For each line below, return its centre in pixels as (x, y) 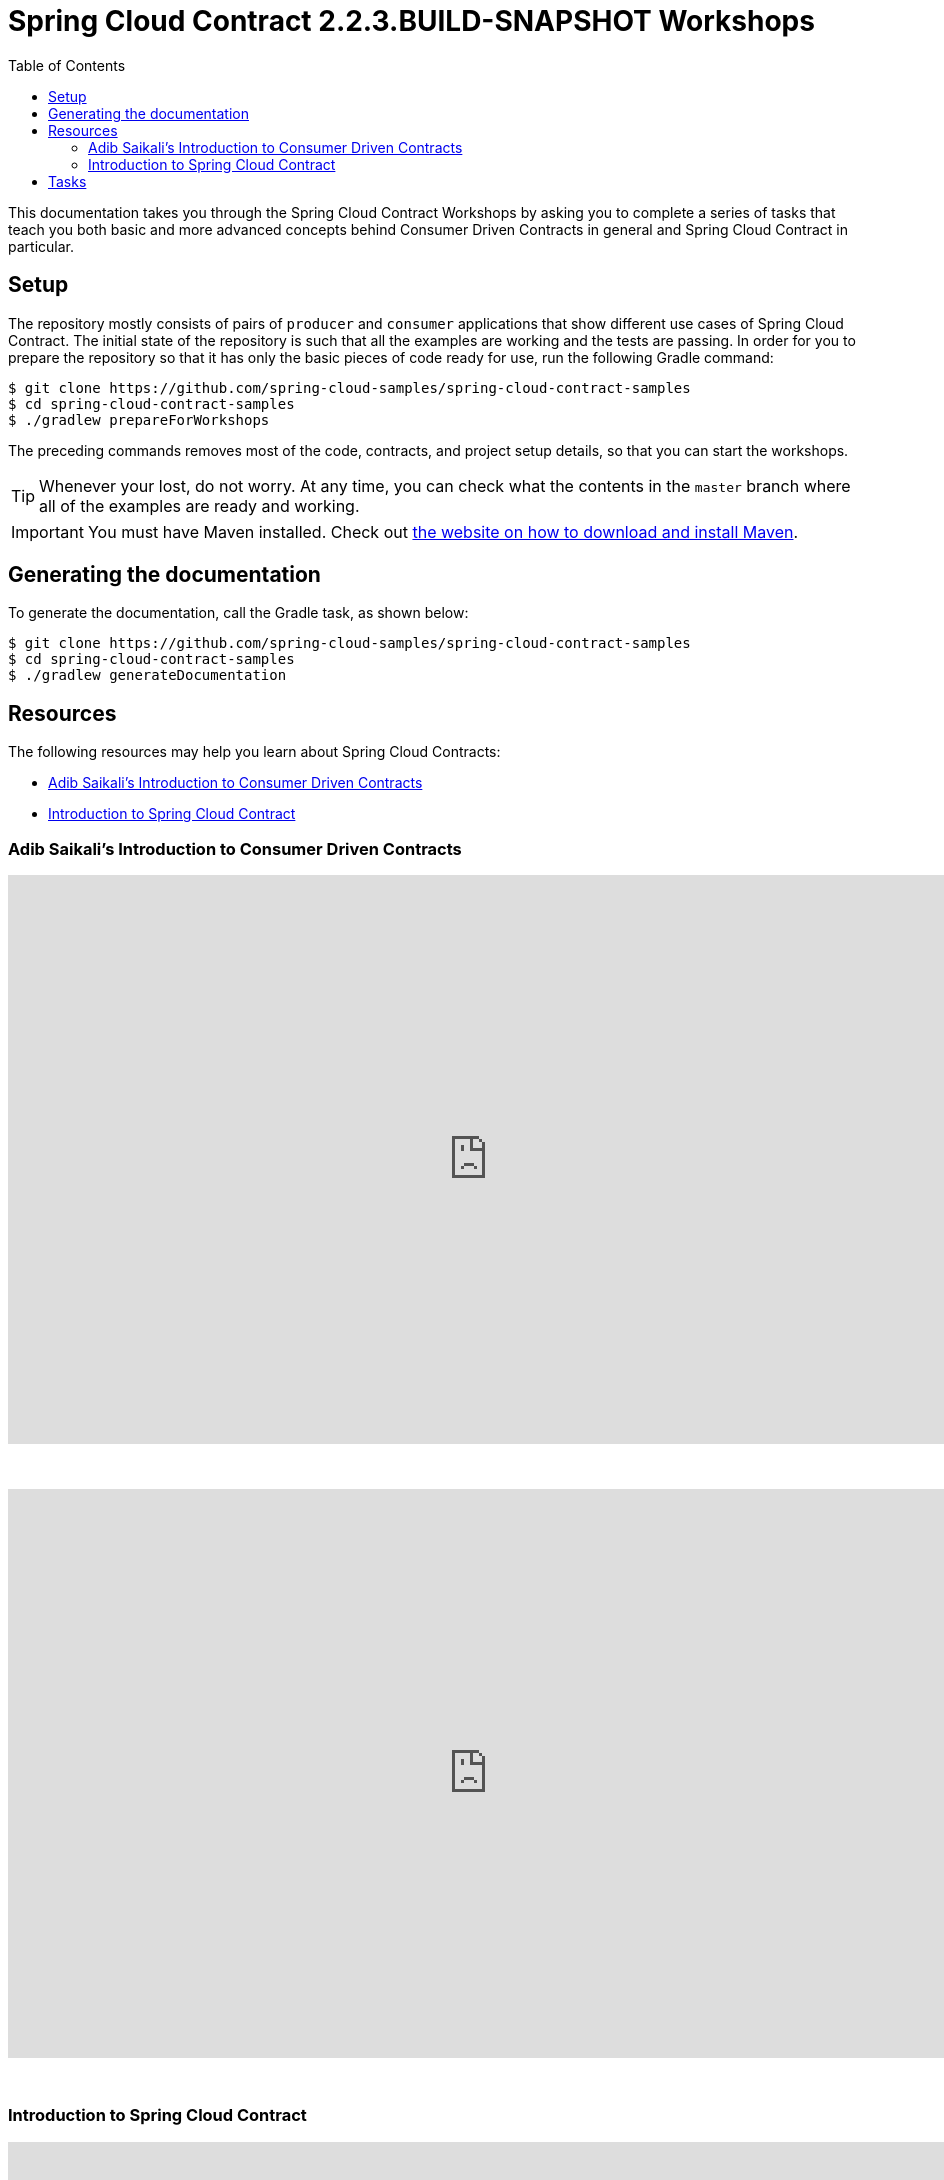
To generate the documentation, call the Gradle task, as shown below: (238, 613)
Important (47, 531)
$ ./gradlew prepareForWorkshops (139, 419)
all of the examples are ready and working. (199, 505)
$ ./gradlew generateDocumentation (147, 675)
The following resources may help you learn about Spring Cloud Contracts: (254, 752)
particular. (41, 246)
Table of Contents (67, 65)
